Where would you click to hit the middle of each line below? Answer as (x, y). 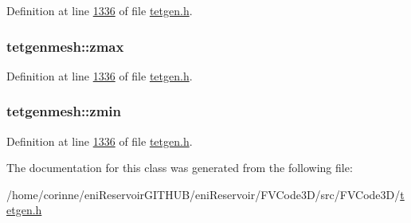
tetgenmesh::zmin (64, 111)
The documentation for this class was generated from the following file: (180, 168)
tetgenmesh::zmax (65, 46)
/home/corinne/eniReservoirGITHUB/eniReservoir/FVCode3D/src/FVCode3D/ (204, 194)
